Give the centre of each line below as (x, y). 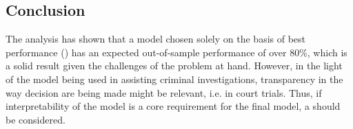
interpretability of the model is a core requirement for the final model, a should (173, 106)
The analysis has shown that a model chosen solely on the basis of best (156, 39)
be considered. (36, 119)
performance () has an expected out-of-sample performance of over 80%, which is (176, 52)
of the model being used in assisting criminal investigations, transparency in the (174, 79)
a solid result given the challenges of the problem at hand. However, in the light (174, 66)
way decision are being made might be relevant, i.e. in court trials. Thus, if (164, 92)
